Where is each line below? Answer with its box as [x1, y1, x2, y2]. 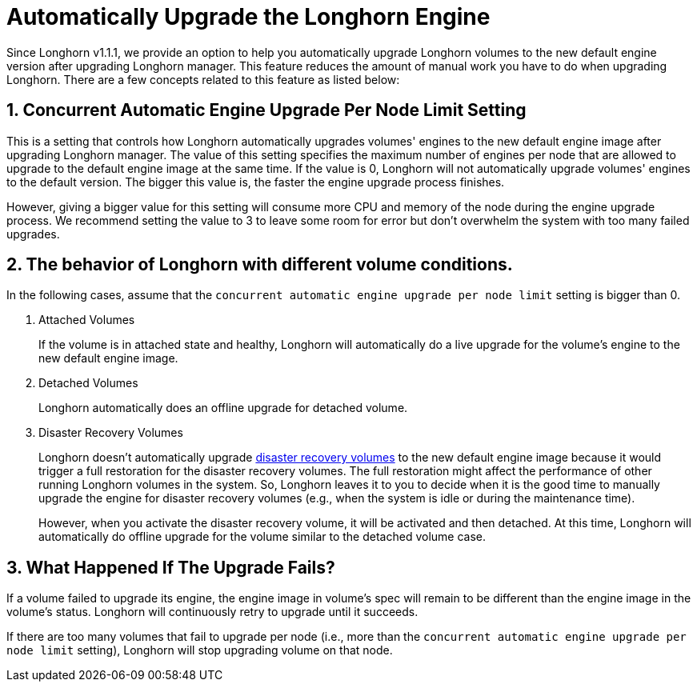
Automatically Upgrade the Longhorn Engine [6, 3, 491, 30]
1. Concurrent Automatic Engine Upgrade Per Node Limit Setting [6, 100, 527, 121]
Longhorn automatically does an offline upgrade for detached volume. [38, 401, 408, 415]
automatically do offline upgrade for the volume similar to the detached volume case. [38, 530, 487, 544]
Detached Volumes [38, 376, 138, 390]
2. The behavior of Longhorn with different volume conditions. [6, 254, 513, 275]
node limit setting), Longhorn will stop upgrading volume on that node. [6, 643, 393, 658]
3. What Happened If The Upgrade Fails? [6, 557, 335, 578]
